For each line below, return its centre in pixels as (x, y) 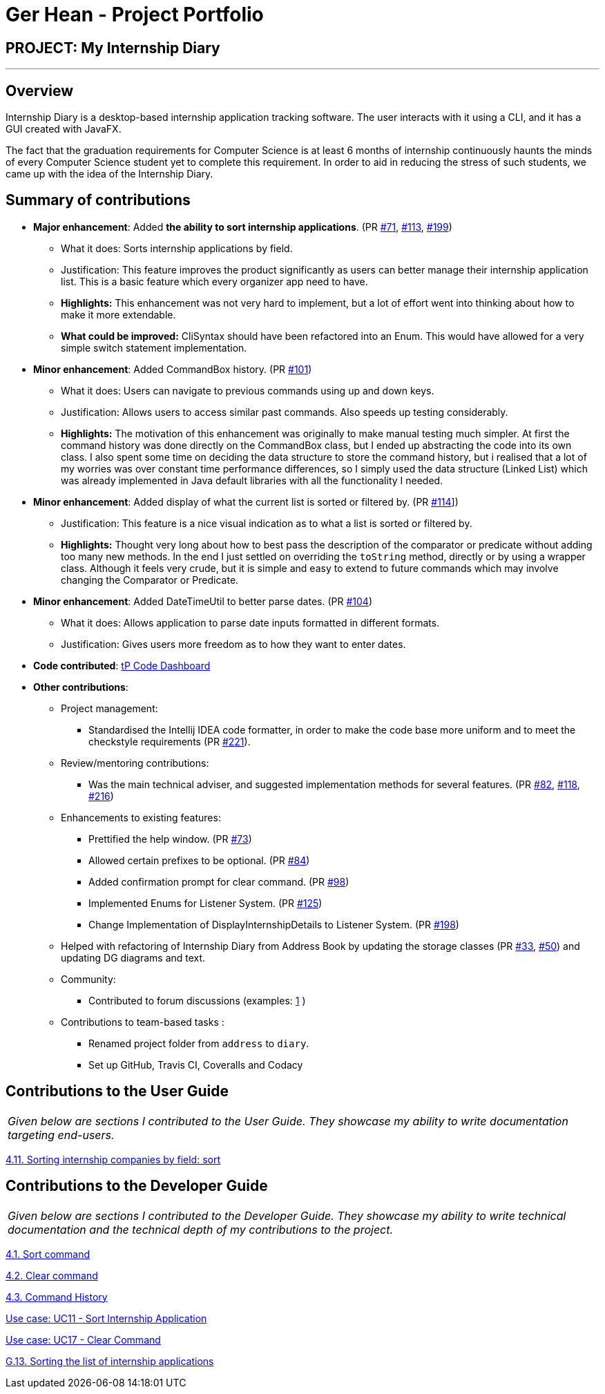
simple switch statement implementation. (154, 347)
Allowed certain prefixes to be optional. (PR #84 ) (199, 860)
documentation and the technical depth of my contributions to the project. (201, 1229)
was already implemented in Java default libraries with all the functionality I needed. (252, 480)
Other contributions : (81, 687)
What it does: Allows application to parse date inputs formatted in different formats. (250, 622)
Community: (88, 979)
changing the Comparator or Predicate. (150, 580)
